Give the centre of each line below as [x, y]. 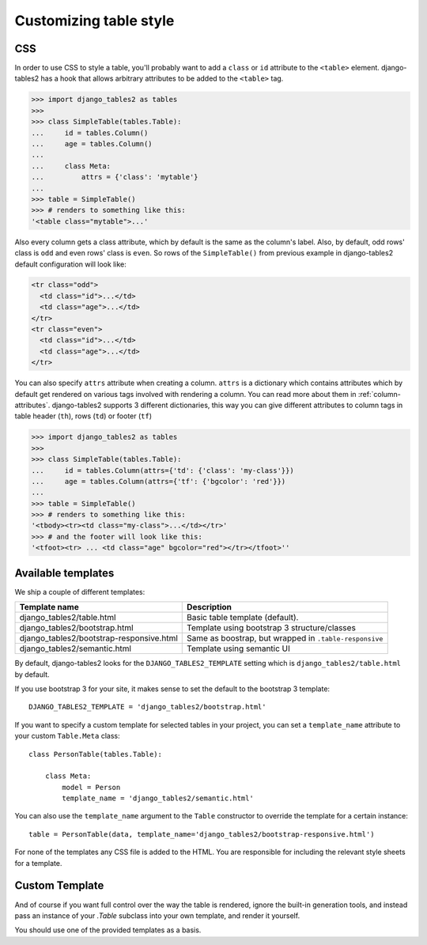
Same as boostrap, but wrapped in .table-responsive [285, 638]
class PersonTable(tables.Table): [95, 754]
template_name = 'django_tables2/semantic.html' [158, 798]
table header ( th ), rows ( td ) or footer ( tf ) [83, 416]
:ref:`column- [379, 394]
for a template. [38, 863]
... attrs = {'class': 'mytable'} [115, 177]
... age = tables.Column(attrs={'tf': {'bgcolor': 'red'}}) [159, 481]
